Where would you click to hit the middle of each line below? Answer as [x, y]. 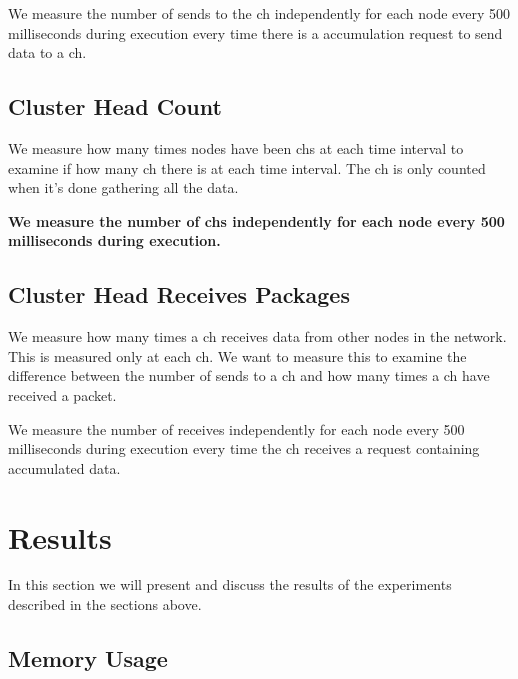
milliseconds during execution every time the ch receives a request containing [244, 448]
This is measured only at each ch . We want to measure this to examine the [237, 355]
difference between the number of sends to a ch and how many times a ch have [249, 375]
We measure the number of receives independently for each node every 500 [236, 428]
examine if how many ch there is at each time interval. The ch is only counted [247, 167]
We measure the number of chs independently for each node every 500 [256, 220]
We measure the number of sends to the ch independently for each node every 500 [259, 13]
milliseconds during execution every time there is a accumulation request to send [255, 32]
